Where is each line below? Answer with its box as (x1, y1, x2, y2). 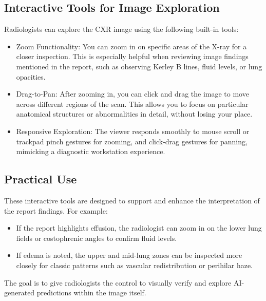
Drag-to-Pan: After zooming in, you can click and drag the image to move (16, 88, 249, 99)
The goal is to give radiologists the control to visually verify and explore (4, 277, 232, 288)
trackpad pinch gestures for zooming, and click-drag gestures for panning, (16, 136, 248, 146)
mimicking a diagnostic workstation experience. (16, 146, 165, 157)
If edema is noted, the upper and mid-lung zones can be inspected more (16, 250, 242, 260)
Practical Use (4, 171, 77, 187)
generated (4, 287, 35, 298)
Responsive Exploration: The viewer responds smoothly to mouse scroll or (16, 125, 250, 136)
